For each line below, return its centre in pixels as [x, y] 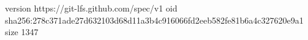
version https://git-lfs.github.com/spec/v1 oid [91, 8]
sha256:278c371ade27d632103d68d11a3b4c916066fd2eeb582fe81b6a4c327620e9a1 [154, 20]
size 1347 [22, 32]
